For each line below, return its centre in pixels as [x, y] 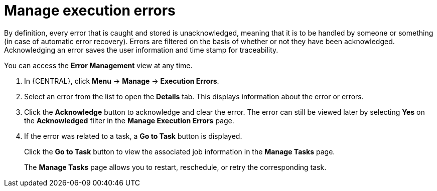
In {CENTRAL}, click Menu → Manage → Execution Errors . [122, 81]
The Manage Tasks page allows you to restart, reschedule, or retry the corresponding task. [175, 167]
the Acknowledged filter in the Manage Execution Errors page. [129, 120]
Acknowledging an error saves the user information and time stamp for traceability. [141, 50]
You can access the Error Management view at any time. [98, 65]
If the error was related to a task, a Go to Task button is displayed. [133, 136]
